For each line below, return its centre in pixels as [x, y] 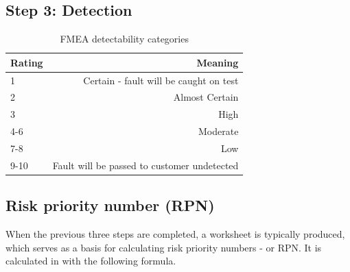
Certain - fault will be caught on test [161, 80]
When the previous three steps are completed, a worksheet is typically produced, [175, 234]
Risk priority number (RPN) [110, 205]
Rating [27, 62]
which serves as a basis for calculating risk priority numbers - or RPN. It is [164, 247]
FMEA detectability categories [124, 39]
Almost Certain [206, 97]
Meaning [218, 62]
